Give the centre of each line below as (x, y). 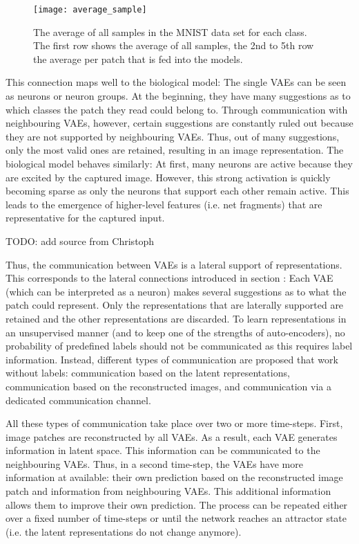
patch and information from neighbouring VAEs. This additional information (168, 491)
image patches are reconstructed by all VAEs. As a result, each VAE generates (172, 436)
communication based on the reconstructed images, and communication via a (169, 386)
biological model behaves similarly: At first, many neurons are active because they (179, 163)
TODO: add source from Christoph (80, 241)
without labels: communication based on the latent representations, (148, 373)
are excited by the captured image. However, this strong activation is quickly (168, 177)
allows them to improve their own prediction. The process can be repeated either (177, 504)
